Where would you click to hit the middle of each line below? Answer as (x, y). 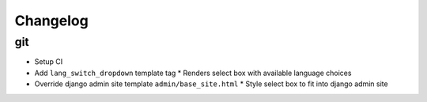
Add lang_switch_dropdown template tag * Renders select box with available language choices (193, 73)
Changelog (51, 21)
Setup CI (49, 62)
